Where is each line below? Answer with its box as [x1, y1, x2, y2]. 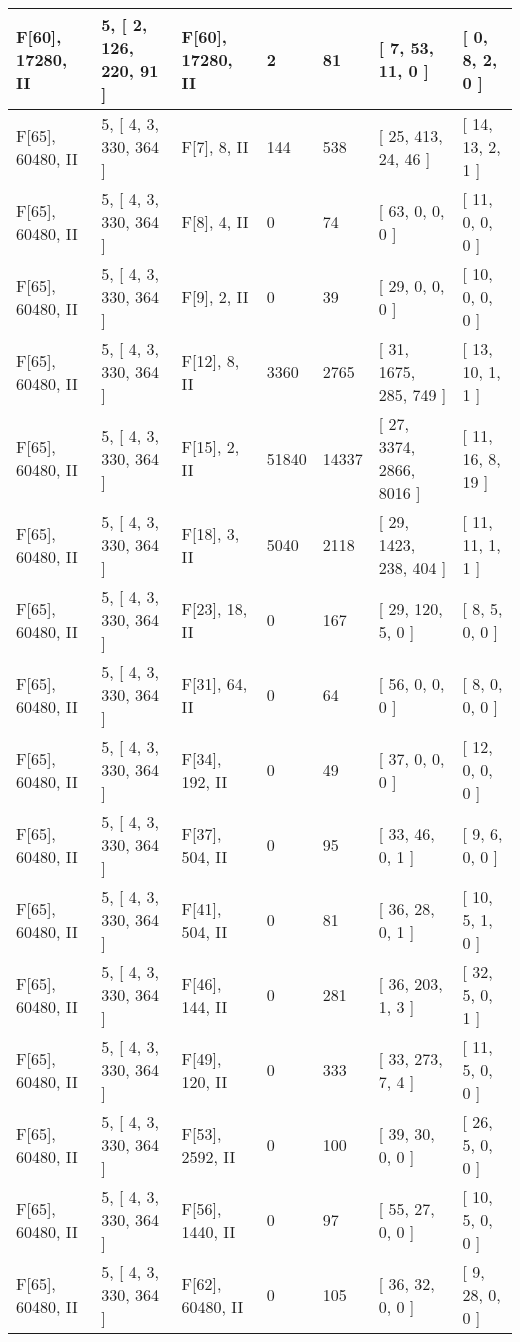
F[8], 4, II [181, 210, 249, 233]
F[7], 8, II [181, 135, 249, 158]
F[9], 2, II [181, 285, 249, 308]
